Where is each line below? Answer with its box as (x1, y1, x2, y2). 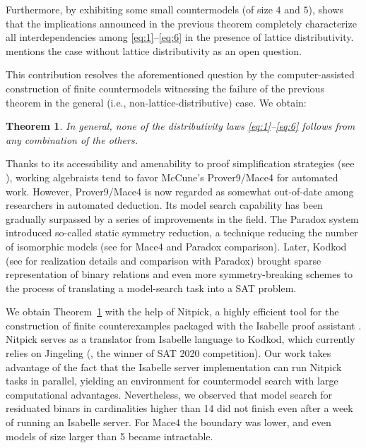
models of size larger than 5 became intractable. (6, 428, 213, 443)
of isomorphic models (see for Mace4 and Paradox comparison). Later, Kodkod (6, 238, 347, 253)
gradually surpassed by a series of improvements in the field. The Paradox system (6, 211, 359, 226)
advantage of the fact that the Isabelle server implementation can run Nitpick (6, 359, 342, 374)
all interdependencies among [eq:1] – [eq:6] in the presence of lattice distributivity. (6, 30, 354, 44)
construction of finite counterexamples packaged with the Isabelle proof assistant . (6, 317, 362, 332)
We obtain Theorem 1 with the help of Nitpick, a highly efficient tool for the (6, 304, 339, 319)
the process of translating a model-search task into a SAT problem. (6, 280, 297, 295)
